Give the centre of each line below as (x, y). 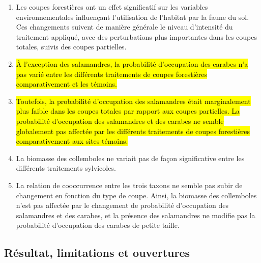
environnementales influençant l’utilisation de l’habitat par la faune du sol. (133, 17)
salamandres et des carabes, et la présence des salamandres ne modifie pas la (136, 215)
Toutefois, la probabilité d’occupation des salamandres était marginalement (133, 101)
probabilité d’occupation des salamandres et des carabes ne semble (120, 121)
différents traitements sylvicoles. (66, 168)
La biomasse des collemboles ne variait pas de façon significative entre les (130, 158)
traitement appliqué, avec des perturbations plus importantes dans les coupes (136, 36)
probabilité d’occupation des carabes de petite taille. (98, 225)
